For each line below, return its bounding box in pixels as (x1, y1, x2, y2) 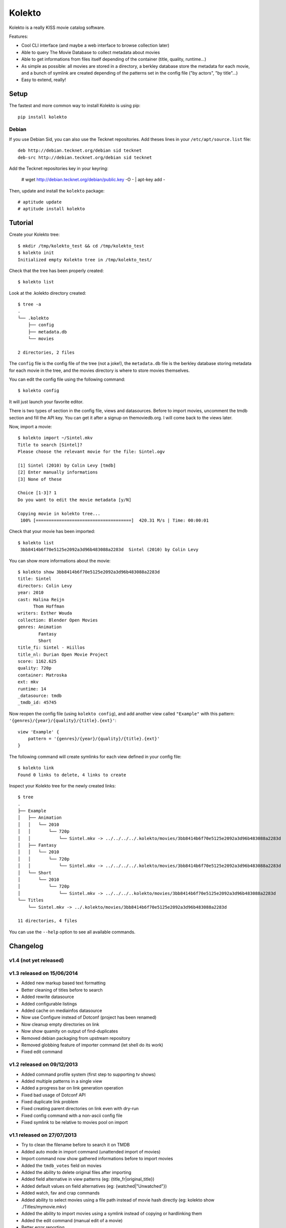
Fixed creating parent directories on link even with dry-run (21, 1106, 139, 1112)
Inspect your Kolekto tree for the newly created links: (9, 782, 116, 788)
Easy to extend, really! (21, 77, 66, 83)
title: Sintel (18, 576, 51, 582)
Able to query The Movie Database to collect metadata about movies (21, 49, 160, 55)
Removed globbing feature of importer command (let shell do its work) (21, 1042, 164, 1048)
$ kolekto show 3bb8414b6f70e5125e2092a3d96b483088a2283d (18, 569, 160, 575)
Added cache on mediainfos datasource (21, 1007, 102, 1014)
